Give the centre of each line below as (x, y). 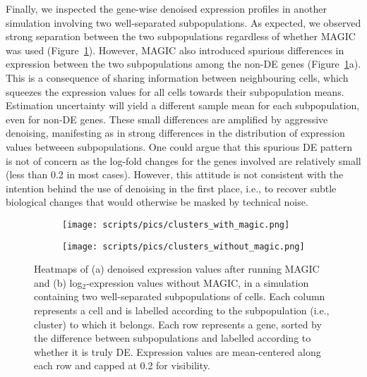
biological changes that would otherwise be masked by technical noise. (157, 202)
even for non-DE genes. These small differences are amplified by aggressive (167, 119)
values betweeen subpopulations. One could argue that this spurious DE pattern (179, 146)
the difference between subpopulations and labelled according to (173, 338)
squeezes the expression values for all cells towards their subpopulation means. (175, 91)
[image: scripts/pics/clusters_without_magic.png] (183, 246)
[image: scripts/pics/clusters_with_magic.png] (176, 224)
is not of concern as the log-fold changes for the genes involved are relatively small (183, 160)
